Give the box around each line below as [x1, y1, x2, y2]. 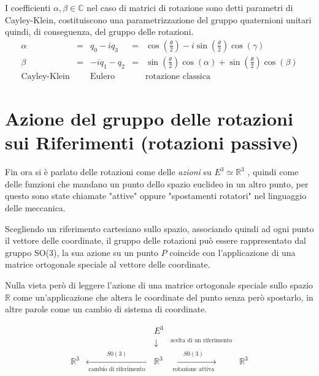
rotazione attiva [172, 366, 215, 372]
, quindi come [247, 165, 299, 178]
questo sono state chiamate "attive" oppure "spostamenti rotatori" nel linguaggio [5, 189, 307, 202]
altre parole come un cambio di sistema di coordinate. [5, 303, 207, 315]
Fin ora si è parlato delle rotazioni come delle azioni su [5, 165, 212, 178]
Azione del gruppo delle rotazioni [5, 106, 293, 131]
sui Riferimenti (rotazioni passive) [5, 130, 299, 155]
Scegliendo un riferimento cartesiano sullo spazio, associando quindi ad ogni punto [5, 222, 314, 235]
